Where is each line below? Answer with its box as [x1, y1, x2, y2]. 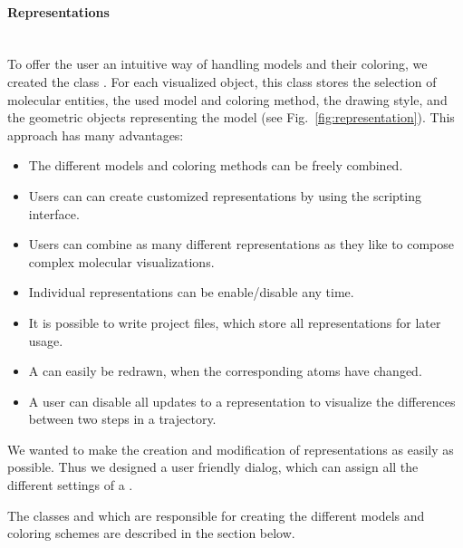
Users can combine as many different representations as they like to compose [28, 235, 455, 254]
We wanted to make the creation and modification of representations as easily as [7, 439, 454, 458]
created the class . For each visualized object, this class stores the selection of [7, 72, 437, 91]
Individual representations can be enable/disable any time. [28, 283, 354, 302]
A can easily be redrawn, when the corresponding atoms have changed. [28, 361, 422, 380]
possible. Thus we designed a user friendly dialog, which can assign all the [7, 457, 419, 476]
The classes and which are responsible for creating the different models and [7, 505, 425, 524]
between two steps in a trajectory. [28, 409, 217, 428]
